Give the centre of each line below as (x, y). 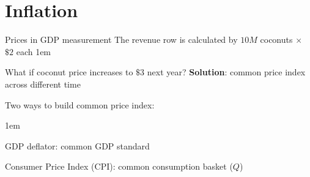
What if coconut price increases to (69, 72)
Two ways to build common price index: (80, 104)
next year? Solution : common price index (226, 72)
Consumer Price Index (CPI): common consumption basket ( (119, 166)
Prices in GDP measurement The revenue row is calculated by (121, 40)
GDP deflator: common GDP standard (77, 145)
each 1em (34, 51)
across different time (43, 84)
